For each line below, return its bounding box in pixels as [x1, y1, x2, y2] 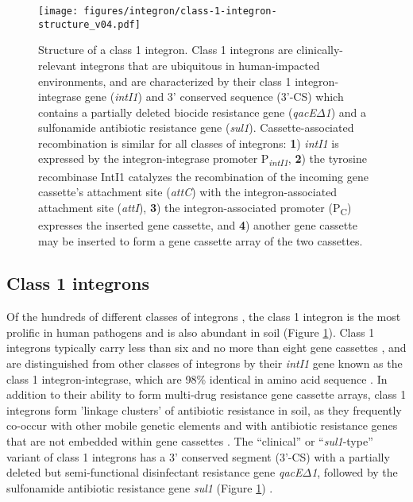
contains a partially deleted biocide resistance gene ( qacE [38, 103, 316, 120]
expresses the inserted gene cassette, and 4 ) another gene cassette [38, 216, 357, 233]
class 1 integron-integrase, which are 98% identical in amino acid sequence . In [6, 370, 388, 387]
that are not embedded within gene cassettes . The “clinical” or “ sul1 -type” [6, 433, 373, 450]
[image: [38, 6, 79, 17]
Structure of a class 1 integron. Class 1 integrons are [38, 41, 293, 58]
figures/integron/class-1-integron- [83, 6, 277, 17]
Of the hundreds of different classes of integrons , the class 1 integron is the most [6, 308, 401, 325]
